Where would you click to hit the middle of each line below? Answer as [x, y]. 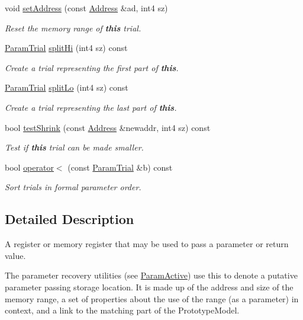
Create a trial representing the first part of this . [92, 67]
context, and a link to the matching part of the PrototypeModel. [122, 310]
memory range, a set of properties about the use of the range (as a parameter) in [152, 298]
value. [15, 255]
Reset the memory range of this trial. [73, 28]
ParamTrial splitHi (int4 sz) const [66, 48]
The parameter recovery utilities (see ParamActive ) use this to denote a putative [151, 275]
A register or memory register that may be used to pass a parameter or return [147, 244]
